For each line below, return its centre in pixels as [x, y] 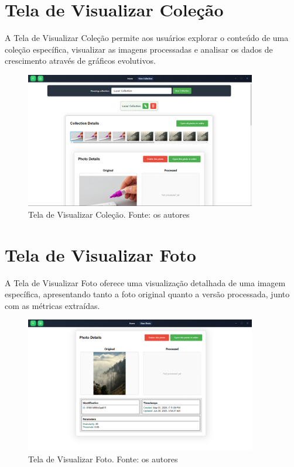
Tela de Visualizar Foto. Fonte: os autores [103, 459]
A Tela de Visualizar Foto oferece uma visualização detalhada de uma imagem [145, 282]
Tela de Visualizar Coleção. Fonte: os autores [109, 214]
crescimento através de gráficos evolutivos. [80, 61]
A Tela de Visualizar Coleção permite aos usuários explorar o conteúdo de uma [147, 38]
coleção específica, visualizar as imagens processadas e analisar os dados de [139, 49]
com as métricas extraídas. [52, 305]
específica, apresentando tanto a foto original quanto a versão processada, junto [147, 294]
